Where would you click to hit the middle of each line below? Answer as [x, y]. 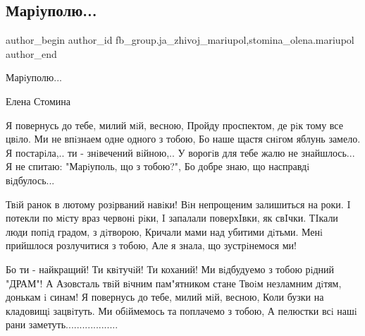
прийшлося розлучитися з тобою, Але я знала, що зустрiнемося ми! [151, 245]
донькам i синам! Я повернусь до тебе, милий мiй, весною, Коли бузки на [165, 297]
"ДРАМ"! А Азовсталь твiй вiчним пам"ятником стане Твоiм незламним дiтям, [174, 283]
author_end [31, 53]
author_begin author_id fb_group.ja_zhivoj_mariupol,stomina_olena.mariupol [180, 40]
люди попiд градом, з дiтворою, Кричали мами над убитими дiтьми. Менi [164, 231]
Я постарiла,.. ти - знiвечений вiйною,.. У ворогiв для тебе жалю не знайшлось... [180, 152]
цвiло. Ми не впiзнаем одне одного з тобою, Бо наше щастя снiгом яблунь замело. [183, 139]
